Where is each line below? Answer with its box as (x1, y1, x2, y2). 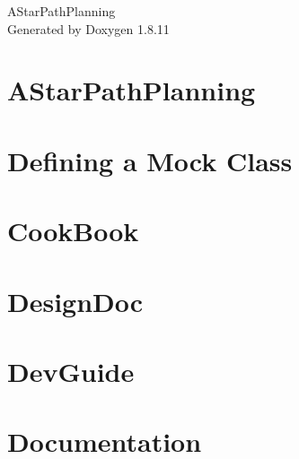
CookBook (7, 212, 139, 249)
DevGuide (7, 352, 135, 389)
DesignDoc (7, 282, 144, 319)
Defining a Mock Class (7, 142, 293, 178)
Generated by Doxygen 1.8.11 (7, 19, 170, 38)
